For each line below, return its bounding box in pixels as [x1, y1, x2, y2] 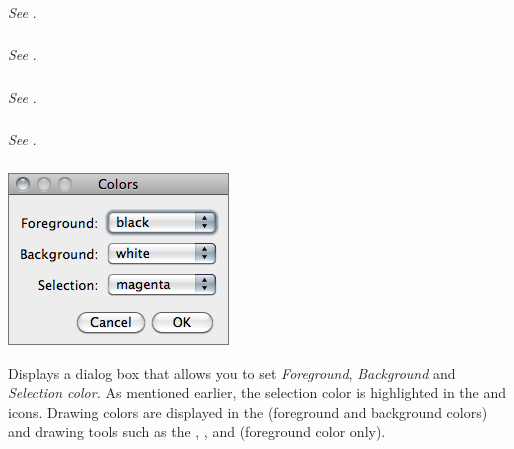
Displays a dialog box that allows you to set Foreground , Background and [8, 362, 456, 383]
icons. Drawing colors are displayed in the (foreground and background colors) [8, 401, 488, 422]
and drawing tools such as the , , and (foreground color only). [8, 421, 386, 442]
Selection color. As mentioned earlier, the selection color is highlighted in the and [8, 382, 507, 403]
